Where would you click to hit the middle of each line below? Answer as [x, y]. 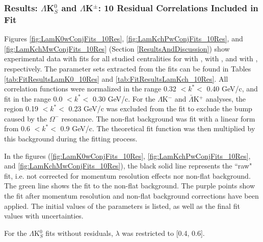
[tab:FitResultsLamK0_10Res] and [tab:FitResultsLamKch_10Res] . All [116, 78]
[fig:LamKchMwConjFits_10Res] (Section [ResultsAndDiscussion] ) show [117, 48]
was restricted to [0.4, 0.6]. [163, 233]
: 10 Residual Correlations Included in [178, 7]
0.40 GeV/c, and [232, 89]
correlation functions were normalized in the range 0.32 [90, 89]
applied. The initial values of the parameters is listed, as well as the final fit [122, 205]
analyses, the [226, 98]
